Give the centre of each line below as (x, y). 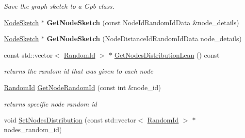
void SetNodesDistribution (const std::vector (70, 120)
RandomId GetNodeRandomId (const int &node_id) (82, 87)
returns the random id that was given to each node (79, 71)
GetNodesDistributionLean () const (167, 54)
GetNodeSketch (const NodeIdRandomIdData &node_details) (143, 22)
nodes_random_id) (33, 129)
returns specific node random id (50, 103)
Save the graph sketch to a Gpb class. (59, 6)
